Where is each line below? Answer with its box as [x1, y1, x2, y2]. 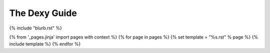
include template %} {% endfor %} [9, 41, 81, 47]
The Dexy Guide [9, 7, 77, 18]
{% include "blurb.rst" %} [9, 25, 62, 31]
